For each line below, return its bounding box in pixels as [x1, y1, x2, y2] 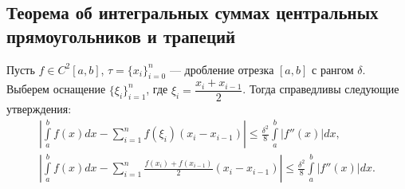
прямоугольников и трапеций [6, 23, 236, 48]
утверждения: [6, 100, 72, 117]
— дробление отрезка [169, 61, 274, 77]
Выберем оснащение [6, 81, 106, 97]
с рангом [312, 61, 354, 77]
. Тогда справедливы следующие [242, 81, 399, 97]
